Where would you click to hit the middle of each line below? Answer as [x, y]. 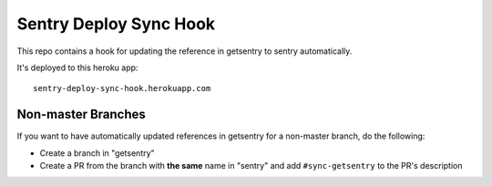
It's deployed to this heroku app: [77, 67]
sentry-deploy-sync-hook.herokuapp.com [122, 88]
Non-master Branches [81, 114]
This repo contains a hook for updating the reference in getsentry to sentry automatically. [184, 51]
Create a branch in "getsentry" [97, 153]
